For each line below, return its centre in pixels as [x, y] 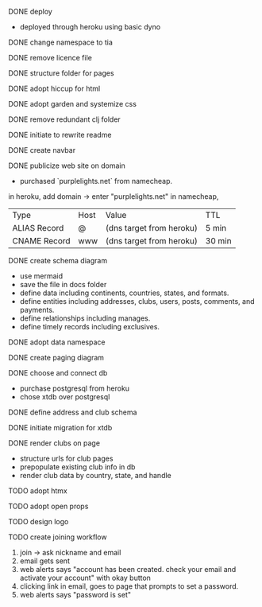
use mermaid [41, 276]
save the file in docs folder [63, 284]
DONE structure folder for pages [61, 73]
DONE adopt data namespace [57, 342]
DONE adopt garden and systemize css [73, 104]
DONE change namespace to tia [61, 42]
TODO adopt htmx [38, 491]
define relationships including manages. [85, 318]
